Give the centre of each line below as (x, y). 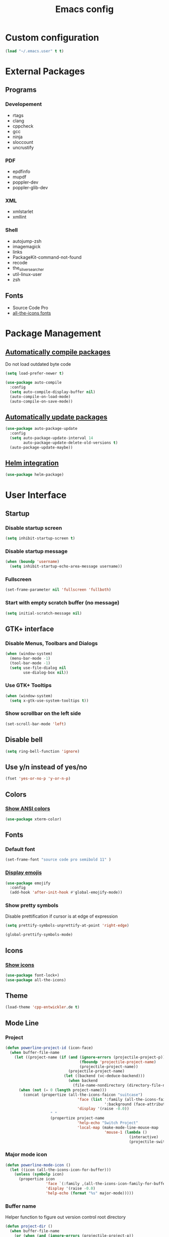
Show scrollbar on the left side (43, 713)
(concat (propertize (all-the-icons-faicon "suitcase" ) (83, 1095)
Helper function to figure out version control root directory (65, 1217)
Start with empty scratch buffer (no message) (62, 603)
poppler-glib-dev (30, 187)
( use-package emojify (28, 883)
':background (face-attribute (136, 1104)
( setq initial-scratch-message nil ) (44, 613)
